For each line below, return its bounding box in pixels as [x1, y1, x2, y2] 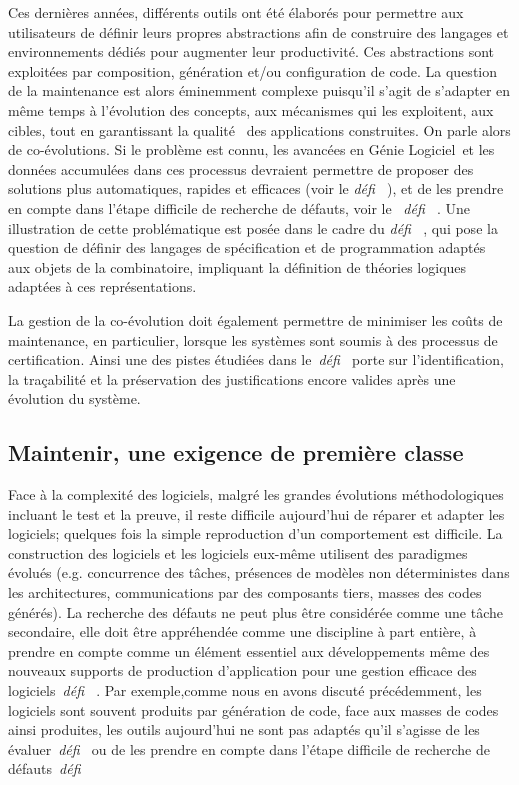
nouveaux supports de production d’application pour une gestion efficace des [8, 660, 477, 681]
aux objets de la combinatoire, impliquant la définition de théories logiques [8, 256, 467, 277]
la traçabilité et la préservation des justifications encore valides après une [8, 368, 456, 389]
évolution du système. [8, 388, 141, 409]
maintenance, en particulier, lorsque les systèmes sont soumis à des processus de [8, 329, 498, 350]
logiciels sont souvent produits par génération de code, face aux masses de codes [8, 699, 499, 720]
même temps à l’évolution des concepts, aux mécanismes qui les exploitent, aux [8, 99, 494, 120]
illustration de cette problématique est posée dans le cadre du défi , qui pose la [8, 217, 498, 238]
